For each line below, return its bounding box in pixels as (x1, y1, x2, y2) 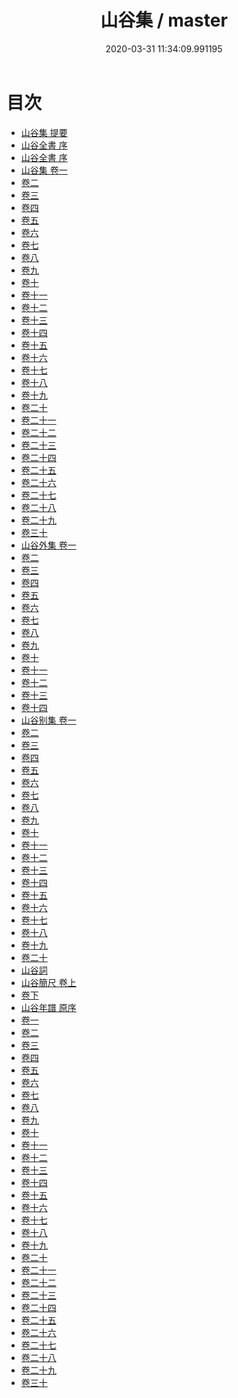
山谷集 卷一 (20, 164, 68, 176)
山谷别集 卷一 (20, 714, 77, 726)
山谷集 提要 (20, 126, 68, 138)
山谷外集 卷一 (20, 539, 77, 551)
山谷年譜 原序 (20, 1001, 77, 1013)
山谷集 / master (100, 9, 228, 32)
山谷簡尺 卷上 (20, 976, 77, 988)
